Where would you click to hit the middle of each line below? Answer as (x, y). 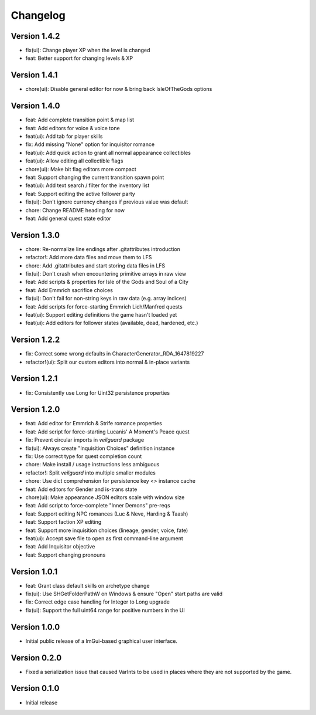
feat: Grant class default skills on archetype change (87, 585)
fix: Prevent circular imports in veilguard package (85, 440)
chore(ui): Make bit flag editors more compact (81, 169)
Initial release (42, 702)
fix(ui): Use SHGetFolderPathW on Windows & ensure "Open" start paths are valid (124, 594)
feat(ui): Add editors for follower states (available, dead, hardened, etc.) (112, 323)
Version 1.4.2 (35, 36)
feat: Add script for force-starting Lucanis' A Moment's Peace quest (107, 432)
